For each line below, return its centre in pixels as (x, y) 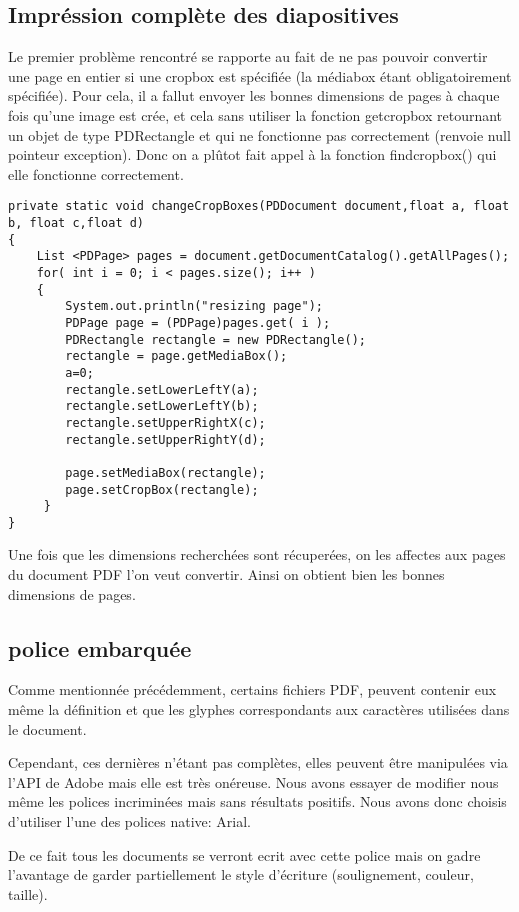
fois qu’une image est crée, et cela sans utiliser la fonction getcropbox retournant (255, 114)
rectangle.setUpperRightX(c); (165, 422)
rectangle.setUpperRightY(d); (165, 439)
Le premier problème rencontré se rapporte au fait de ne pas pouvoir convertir (248, 56)
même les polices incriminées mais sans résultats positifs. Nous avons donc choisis (257, 801)
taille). (28, 893)
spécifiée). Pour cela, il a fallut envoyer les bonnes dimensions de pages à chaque (254, 95)
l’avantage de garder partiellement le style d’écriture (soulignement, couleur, (241, 874)
